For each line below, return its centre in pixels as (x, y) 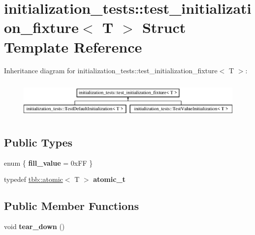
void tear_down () (34, 226)
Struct (164, 27)
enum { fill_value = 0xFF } (48, 162)
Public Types (38, 142)
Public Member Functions (71, 206)
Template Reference (73, 46)
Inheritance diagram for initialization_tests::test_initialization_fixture (111, 70)
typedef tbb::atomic (33, 179)
